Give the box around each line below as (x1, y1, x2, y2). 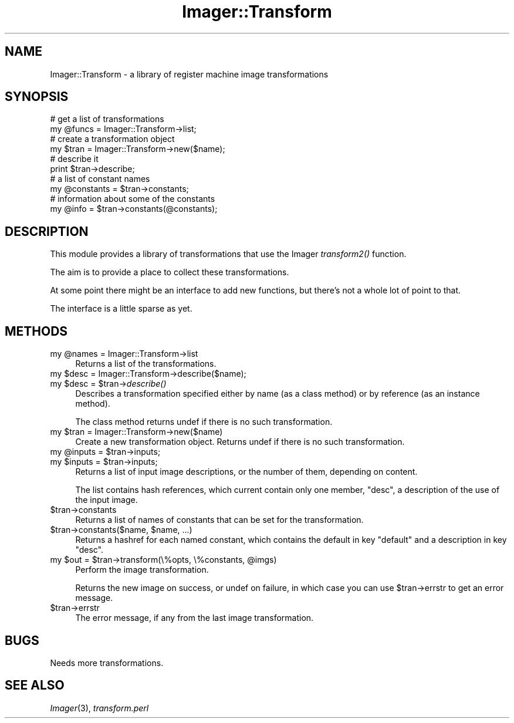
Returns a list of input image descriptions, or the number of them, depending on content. (75, 467, 418, 477)
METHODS (5, 323, 68, 339)
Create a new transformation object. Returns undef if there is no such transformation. (75, 437, 405, 447)
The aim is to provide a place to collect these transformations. (50, 267, 289, 278)
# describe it (50, 154, 99, 164)
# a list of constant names (50, 174, 150, 184)
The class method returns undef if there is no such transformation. (75, 417, 333, 427)
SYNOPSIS (5, 89, 69, 104)
